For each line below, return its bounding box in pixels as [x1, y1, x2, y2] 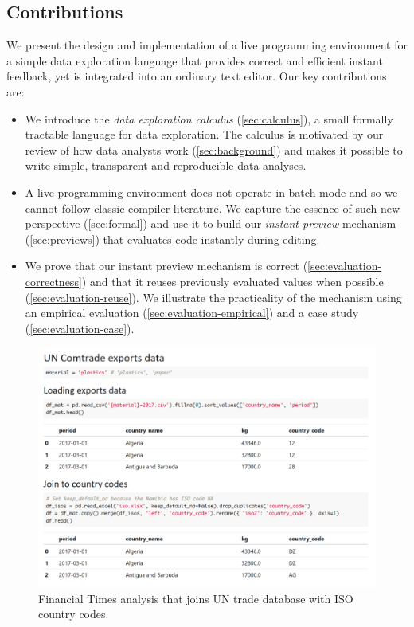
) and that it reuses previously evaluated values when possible [81, 272, 384, 289]
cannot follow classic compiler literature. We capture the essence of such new [25, 199, 400, 216]
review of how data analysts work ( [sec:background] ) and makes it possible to [25, 141, 403, 158]
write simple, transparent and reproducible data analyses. [25, 157, 307, 174]
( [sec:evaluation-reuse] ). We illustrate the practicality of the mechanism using [25, 288, 402, 305]
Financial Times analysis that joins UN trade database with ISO [38, 590, 353, 606]
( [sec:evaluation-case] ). [25, 319, 135, 336]
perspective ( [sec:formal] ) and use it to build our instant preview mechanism [25, 215, 396, 232]
